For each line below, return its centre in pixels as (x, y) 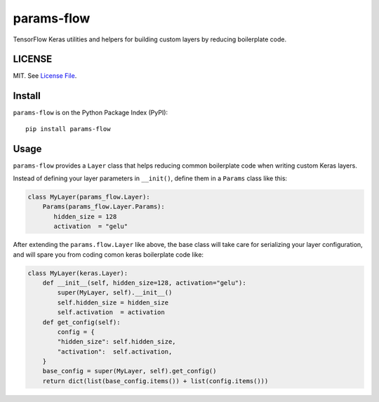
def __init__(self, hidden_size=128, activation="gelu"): (144, 283)
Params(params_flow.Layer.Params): (104, 207)
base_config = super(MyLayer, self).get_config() (129, 371)
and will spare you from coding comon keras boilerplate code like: (108, 254)
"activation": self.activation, (115, 351)
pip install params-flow (68, 129)
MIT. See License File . (45, 76)
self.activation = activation (111, 313)
